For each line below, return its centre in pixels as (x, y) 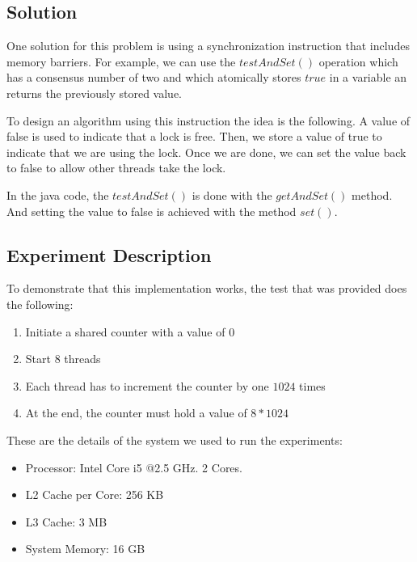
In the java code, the (58, 194)
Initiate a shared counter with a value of (125, 331)
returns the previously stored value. (95, 93)
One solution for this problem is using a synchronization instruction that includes (208, 46)
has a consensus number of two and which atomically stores (154, 77)
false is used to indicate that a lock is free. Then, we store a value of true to (194, 136)
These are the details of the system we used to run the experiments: (175, 439)
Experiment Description (109, 254)
